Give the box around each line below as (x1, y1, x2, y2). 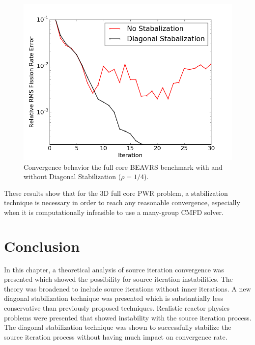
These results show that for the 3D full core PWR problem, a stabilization (4, 187, 228, 198)
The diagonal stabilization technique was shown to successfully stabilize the (4, 322, 231, 332)
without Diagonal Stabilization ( (24, 171, 121, 182)
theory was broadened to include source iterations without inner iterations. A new (4, 283, 251, 293)
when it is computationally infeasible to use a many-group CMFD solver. (4, 207, 224, 217)
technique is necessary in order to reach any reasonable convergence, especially (4, 197, 240, 208)
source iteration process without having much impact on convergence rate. (4, 331, 227, 342)
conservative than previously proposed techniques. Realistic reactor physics (4, 303, 230, 313)
